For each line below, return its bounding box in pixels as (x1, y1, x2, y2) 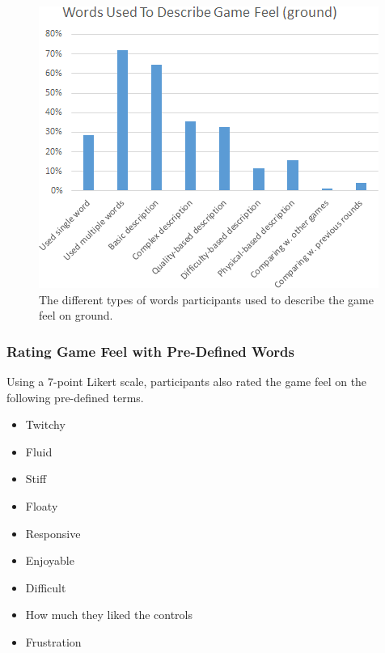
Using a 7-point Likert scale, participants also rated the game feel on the (6, 373, 367, 389)
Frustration (25, 633, 82, 650)
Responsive (25, 524, 81, 541)
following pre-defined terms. (6, 388, 144, 405)
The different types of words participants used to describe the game (39, 290, 374, 307)
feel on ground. (39, 307, 113, 324)
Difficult (25, 579, 66, 596)
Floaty (25, 497, 58, 514)
